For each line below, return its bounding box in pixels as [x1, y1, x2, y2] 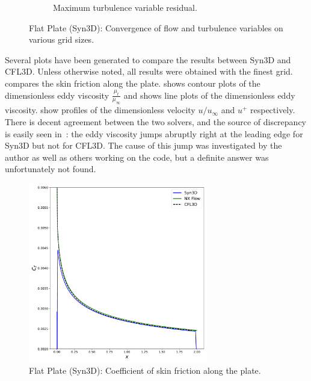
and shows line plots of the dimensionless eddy [123, 88, 295, 101]
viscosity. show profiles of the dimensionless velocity [5, 104, 196, 116]
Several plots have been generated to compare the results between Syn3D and [5, 53, 291, 66]
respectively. [250, 104, 295, 116]
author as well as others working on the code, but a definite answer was [5, 150, 269, 163]
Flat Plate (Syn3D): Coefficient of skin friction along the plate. [29, 364, 261, 377]
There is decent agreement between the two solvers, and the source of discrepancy [5, 115, 306, 128]
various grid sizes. [29, 33, 94, 46]
